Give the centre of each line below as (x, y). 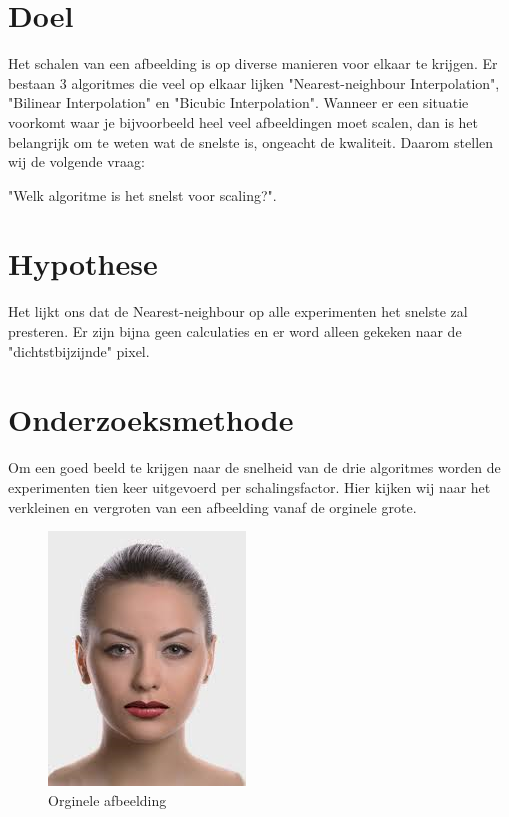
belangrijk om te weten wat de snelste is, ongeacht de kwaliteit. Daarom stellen (251, 141)
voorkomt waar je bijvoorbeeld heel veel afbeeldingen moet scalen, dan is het (243, 121)
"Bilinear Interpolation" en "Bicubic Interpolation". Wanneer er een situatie (238, 102)
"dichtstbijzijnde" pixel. (79, 350)
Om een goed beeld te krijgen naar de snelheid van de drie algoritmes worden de (254, 467)
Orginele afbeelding (107, 799)
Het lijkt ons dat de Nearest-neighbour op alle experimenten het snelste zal (238, 311)
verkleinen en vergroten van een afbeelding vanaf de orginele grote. (212, 506)
